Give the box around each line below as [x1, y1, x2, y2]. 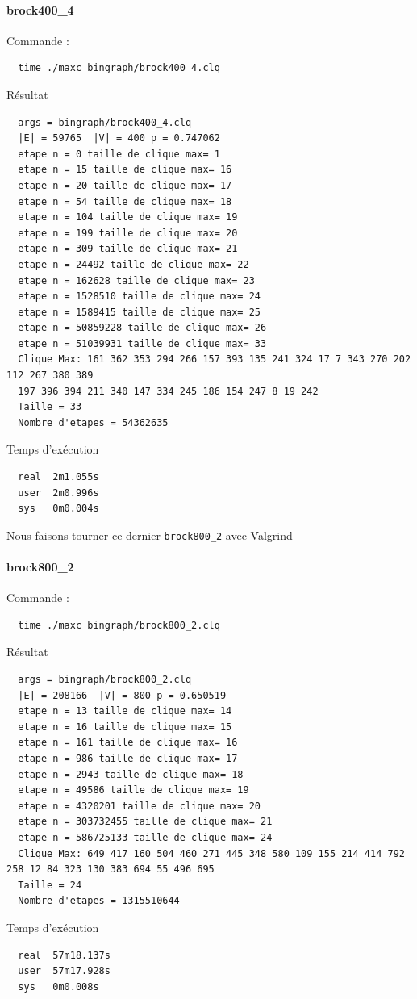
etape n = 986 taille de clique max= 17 [18, 753, 238, 765]
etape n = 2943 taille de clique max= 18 [18, 768, 244, 780]
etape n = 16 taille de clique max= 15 [18, 721, 232, 733]
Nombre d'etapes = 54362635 [18, 416, 169, 428]
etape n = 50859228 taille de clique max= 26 [18, 322, 267, 334]
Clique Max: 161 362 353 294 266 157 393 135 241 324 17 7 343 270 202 [18, 353, 411, 366]
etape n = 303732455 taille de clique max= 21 [18, 816, 273, 828]
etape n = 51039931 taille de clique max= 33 [18, 337, 267, 349]
